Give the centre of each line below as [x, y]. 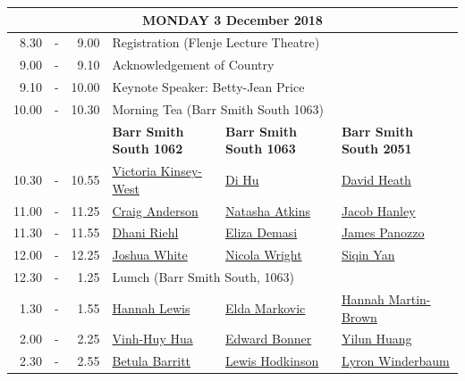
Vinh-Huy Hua [152, 339]
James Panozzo [383, 232]
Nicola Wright [264, 255]
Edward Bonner [269, 339]
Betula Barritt [152, 361]
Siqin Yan [368, 255]
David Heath [376, 179]
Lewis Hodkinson [272, 361]
